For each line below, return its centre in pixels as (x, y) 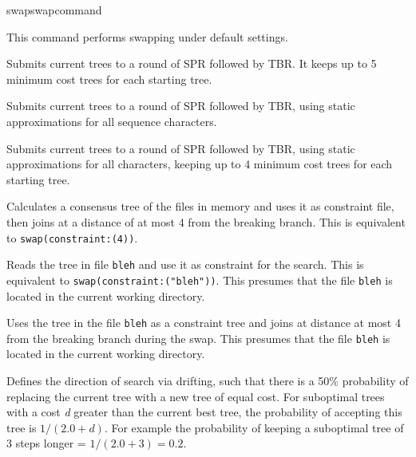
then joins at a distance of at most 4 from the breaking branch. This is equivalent (206, 221)
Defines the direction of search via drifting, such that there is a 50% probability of (208, 380)
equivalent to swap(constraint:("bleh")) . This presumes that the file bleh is (200, 280)
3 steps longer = (46, 443)
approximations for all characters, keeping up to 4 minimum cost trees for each (200, 164)
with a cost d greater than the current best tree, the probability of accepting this (204, 412)
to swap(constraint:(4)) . (72, 237)
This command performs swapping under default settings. (147, 36)
